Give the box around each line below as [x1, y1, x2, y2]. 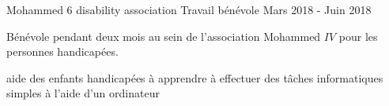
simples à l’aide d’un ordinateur [6, 85, 160, 101]
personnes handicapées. [6, 43, 119, 60]
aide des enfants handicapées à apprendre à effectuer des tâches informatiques [6, 69, 383, 86]
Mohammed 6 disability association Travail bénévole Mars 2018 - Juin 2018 [6, 2, 372, 17]
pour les [338, 27, 378, 44]
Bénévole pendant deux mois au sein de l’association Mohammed [6, 27, 321, 44]
